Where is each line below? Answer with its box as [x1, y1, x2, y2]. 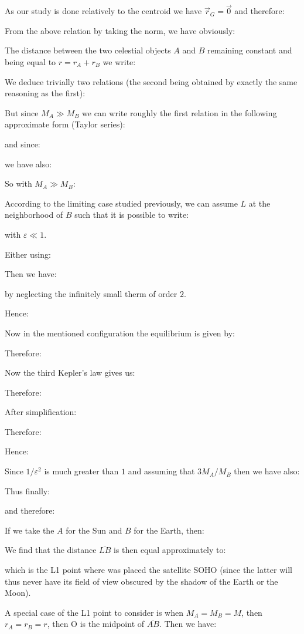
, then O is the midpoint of [47, 618, 145, 630]
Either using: [5, 248, 51, 260]
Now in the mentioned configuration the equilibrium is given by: [5, 326, 235, 339]
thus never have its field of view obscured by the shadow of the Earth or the [5, 575, 278, 587]
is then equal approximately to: [113, 544, 226, 556]
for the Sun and [66, 524, 122, 536]
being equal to [5, 56, 56, 68]
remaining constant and [207, 44, 292, 56]
